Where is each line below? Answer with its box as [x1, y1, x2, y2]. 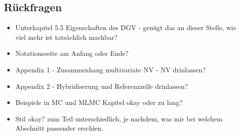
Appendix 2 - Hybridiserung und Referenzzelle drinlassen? [15, 81, 188, 91]
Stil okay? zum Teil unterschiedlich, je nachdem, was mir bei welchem [15, 113, 223, 123]
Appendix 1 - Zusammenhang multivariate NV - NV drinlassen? [15, 64, 206, 74]
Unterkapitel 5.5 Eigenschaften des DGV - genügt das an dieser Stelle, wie [15, 22, 236, 33]
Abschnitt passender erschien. [15, 123, 104, 133]
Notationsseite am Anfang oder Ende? [15, 48, 129, 58]
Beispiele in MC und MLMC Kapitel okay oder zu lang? [15, 97, 183, 107]
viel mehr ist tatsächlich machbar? [15, 32, 118, 42]
